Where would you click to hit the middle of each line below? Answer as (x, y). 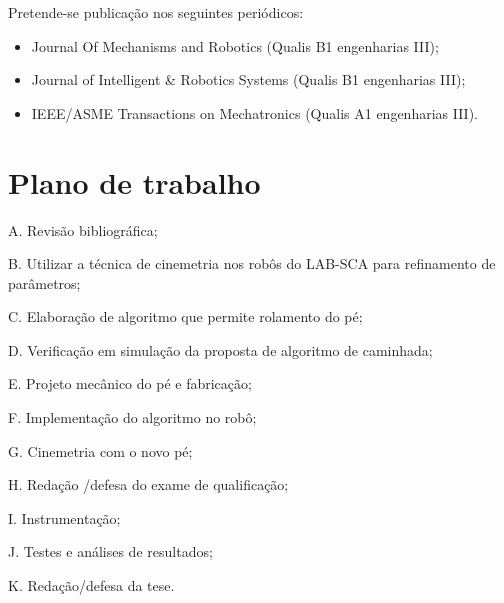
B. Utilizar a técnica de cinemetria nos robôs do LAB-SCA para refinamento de (252, 263)
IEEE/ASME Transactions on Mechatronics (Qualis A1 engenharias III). (255, 112)
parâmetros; (44, 282)
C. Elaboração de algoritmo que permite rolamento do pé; (185, 316)
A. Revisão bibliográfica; (83, 229)
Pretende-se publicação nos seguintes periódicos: (156, 12)
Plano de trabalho (134, 181)
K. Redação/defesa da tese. (91, 585)
